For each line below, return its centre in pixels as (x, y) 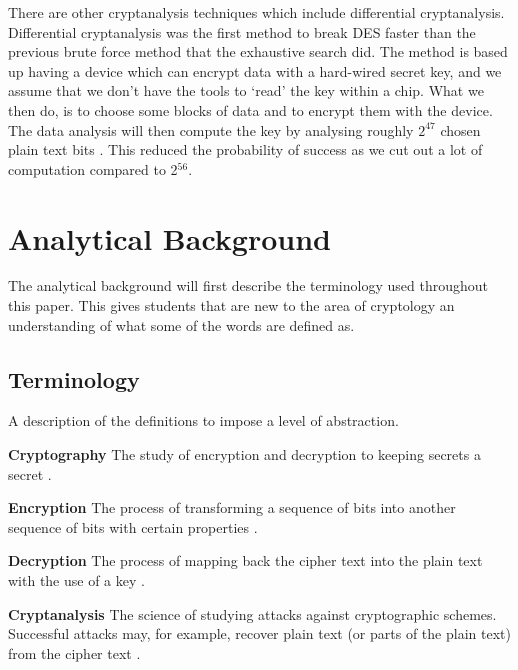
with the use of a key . (76, 580)
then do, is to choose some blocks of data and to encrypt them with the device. (250, 109)
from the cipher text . (74, 652)
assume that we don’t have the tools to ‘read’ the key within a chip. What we (246, 90)
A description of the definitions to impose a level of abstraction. (203, 420)
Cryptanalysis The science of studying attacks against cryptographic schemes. (252, 613)
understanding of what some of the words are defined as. (181, 324)
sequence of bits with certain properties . (133, 526)
